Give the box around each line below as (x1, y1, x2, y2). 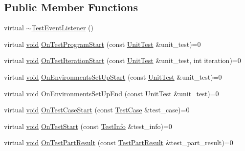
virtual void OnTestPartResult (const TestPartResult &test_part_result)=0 (4, 137, 233, 148)
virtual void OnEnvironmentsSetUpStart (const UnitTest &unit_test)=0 (4, 71, 222, 82)
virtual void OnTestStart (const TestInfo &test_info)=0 (4, 121, 172, 131)
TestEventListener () (31, 22, 93, 33)
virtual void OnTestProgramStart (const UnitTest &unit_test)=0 (4, 39, 201, 49)
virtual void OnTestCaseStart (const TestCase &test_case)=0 (4, 105, 190, 115)
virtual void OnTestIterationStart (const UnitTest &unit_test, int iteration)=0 (4, 55, 241, 65)
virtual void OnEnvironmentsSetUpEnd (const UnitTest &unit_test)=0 (4, 88, 219, 98)
